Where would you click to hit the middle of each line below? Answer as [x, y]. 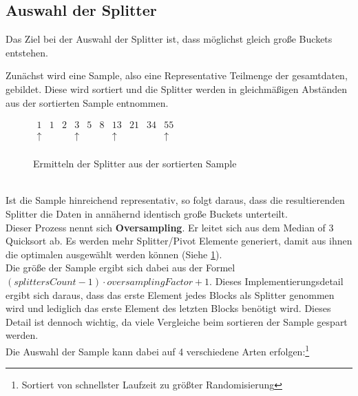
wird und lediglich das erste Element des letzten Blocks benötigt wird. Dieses [168, 308]
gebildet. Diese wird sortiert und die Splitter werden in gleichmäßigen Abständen [177, 88]
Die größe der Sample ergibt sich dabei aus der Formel [120, 268]
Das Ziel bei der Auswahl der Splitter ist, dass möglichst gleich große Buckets [169, 39]
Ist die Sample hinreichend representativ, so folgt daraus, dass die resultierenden [175, 200]
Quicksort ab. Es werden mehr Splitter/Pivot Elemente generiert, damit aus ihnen [179, 241]
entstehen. [27, 52]
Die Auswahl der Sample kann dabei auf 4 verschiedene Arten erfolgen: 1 [158, 350]
